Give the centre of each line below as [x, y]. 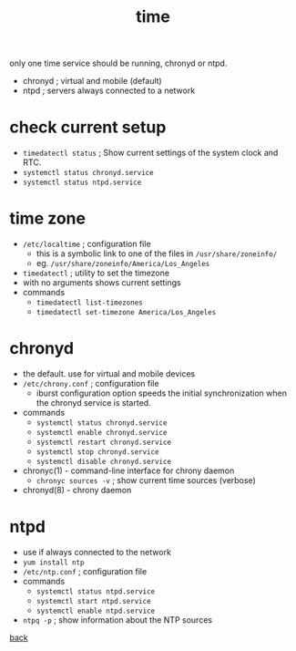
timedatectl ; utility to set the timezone [96, 273]
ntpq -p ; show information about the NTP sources [117, 620]
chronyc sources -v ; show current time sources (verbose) [146, 480]
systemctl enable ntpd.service [96, 611]
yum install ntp [53, 563]
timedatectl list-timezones [89, 303]
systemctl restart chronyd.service [103, 442]
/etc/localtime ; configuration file [87, 244]
